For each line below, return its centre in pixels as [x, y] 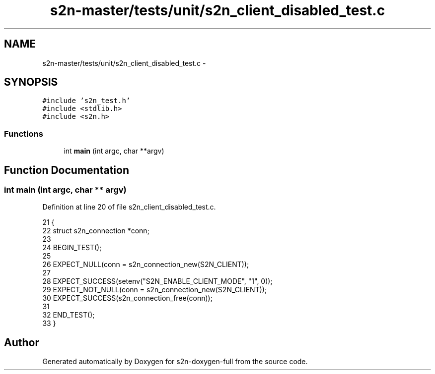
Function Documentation [67, 170]
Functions [24, 134]
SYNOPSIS [31, 82]
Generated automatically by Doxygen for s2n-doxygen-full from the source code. [175, 362]
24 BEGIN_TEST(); [72, 248]
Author [22, 342]
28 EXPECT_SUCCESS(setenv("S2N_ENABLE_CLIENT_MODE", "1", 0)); [157, 281]
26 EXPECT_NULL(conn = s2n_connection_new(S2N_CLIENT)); [146, 265]
